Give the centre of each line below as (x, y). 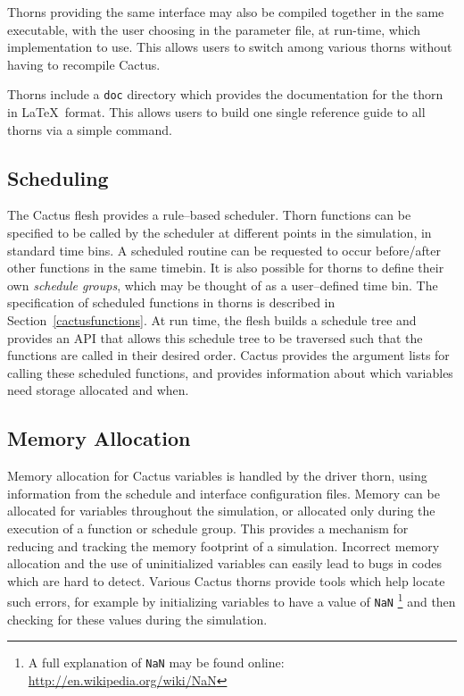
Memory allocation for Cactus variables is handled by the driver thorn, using (217, 476)
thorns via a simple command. (90, 129)
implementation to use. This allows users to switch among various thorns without (230, 47)
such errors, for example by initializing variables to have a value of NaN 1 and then (232, 600)
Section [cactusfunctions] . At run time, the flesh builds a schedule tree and (212, 319)
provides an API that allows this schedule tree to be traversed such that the (215, 337)
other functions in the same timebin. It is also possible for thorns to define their (226, 268)
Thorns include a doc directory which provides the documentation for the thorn (225, 94)
